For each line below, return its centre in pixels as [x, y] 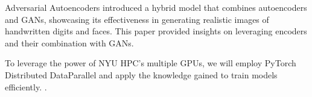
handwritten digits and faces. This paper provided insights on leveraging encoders [156, 31]
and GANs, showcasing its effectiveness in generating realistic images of [137, 19]
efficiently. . [26, 86]
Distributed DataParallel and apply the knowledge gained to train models [141, 74]
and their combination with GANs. [69, 42]
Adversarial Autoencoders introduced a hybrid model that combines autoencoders [156, 7]
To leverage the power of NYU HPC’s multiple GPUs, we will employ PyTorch [151, 63]
